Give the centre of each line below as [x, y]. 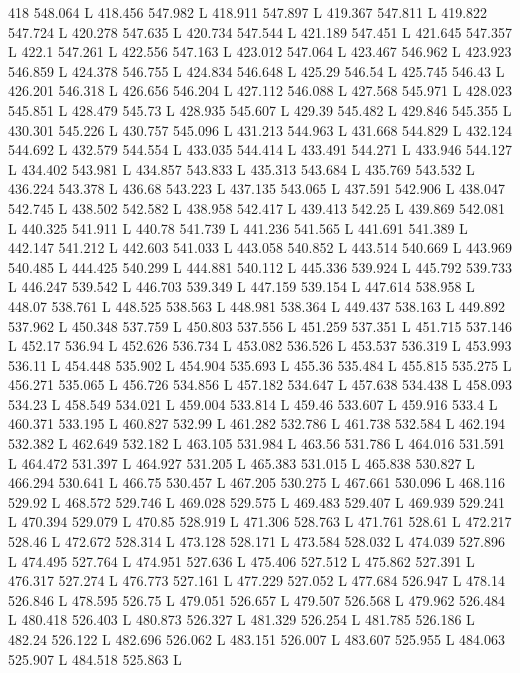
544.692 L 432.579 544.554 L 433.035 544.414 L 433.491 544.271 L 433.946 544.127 [260, 149]
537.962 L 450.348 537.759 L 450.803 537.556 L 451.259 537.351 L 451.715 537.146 [260, 325]
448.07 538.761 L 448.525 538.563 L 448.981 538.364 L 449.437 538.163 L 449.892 [256, 305]
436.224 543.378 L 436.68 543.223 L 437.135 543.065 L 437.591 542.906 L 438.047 [256, 188]
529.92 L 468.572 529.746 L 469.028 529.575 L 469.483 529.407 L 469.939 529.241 [256, 501]
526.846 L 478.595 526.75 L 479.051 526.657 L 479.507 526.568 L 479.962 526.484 [256, 599]
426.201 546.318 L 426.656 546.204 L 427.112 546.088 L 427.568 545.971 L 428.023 [260, 90]
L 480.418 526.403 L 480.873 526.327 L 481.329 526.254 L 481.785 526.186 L [241, 619]
